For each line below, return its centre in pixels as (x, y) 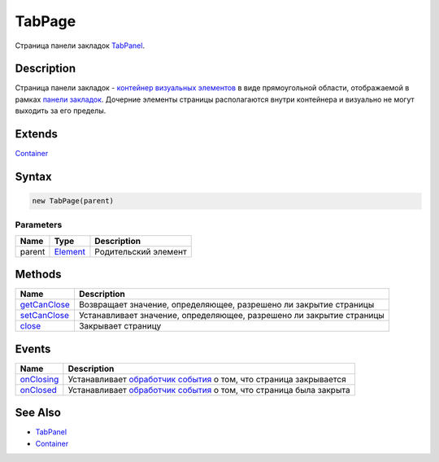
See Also (38, 413)
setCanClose (44, 316)
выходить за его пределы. (61, 111)
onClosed (38, 390)
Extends (37, 134)
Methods (38, 275)
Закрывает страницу (120, 326)
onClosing (39, 379)
